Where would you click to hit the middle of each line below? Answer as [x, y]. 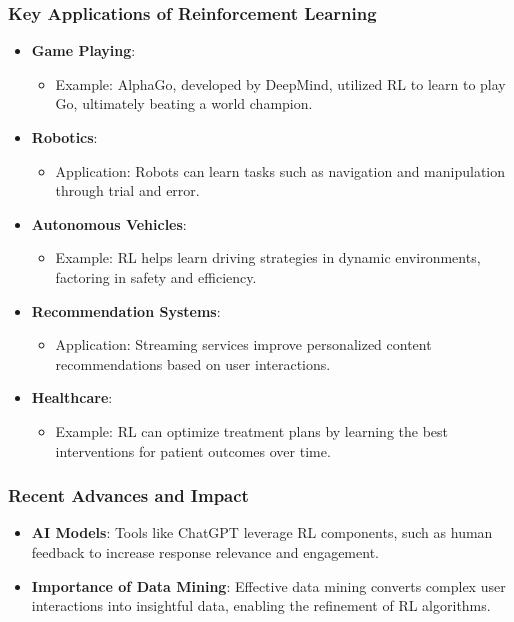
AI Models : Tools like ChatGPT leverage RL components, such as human [262, 532]
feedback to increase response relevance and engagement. [205, 551]
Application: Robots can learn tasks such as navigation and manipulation [280, 170]
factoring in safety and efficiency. [156, 276]
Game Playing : [83, 50]
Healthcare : [72, 397]
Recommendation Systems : [126, 310]
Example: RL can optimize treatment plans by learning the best [252, 430]
